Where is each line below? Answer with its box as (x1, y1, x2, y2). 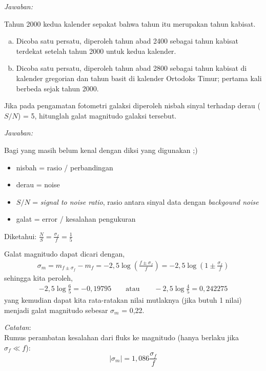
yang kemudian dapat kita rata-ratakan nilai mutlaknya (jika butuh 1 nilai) (4, 295, 242, 305)
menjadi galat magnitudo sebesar (4, 304, 108, 315)
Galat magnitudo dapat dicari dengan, (4, 248, 125, 259)
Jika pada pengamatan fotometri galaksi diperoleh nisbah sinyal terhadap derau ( (4, 100, 260, 111)
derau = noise (16, 179, 60, 190)
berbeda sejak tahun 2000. (16, 83, 99, 93)
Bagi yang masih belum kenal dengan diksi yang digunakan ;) (4, 144, 198, 155)
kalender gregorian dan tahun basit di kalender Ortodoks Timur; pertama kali (16, 72, 262, 83)
